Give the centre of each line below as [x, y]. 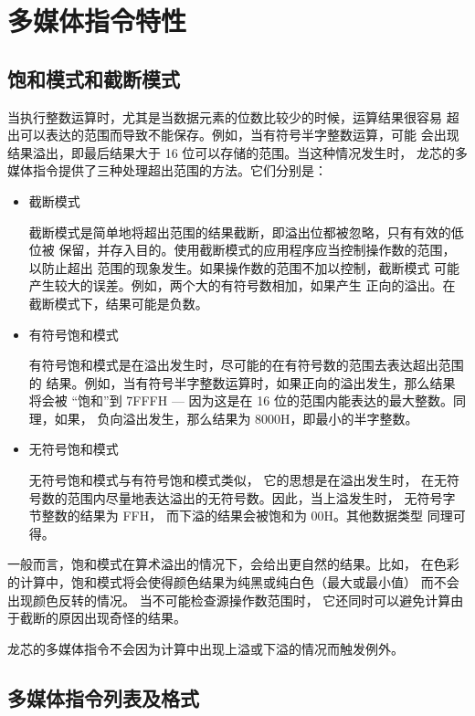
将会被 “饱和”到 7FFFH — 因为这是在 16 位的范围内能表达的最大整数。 [241, 400]
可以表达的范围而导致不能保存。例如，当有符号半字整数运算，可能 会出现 [239, 135]
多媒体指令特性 [97, 21]
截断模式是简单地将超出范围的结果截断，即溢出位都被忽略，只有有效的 [240, 232]
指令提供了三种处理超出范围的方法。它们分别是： [179, 170]
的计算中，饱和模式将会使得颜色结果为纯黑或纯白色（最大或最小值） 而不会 [233, 582]
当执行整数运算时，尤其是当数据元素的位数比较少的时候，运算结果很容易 [225, 116]
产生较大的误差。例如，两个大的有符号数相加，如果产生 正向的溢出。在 [242, 285]
